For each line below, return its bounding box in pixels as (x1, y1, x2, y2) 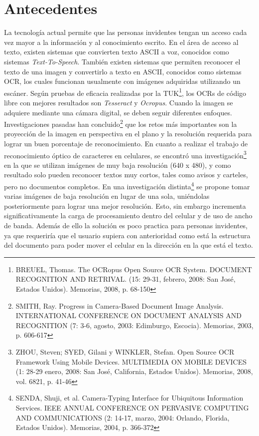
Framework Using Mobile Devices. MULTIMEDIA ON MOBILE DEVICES (15, 356, 247, 367)
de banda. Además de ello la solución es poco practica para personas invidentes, (4, 220, 248, 231)
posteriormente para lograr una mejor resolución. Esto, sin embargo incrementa (4, 200, 246, 211)
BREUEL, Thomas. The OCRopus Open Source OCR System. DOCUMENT (15, 264, 252, 274)
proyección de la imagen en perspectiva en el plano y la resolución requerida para (4, 128, 252, 139)
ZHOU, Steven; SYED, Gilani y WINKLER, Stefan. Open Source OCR (15, 346, 235, 357)
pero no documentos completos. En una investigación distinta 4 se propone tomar (4, 180, 250, 191)
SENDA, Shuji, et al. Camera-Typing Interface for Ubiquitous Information (15, 393, 244, 403)
